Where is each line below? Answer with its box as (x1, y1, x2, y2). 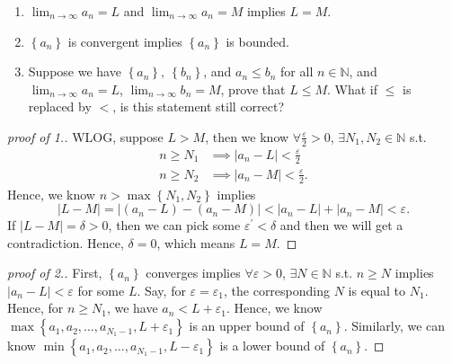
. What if (327, 79, 378, 98)
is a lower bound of (219, 336, 325, 355)
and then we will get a (279, 216, 403, 235)
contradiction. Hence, (7, 233, 124, 252)
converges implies (146, 263, 241, 282)
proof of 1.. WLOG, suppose (7, 127, 164, 146)
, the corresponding (224, 280, 331, 299)
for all (280, 62, 314, 81)
